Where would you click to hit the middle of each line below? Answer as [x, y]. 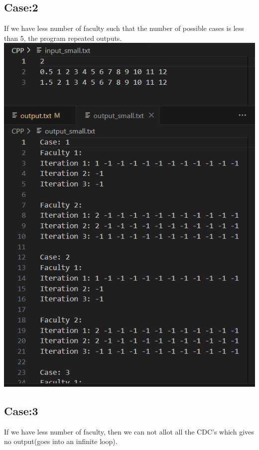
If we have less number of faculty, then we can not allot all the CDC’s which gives [129, 431]
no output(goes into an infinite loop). [61, 441]
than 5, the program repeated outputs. [63, 38]
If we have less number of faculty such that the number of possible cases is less [124, 28]
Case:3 [21, 410]
